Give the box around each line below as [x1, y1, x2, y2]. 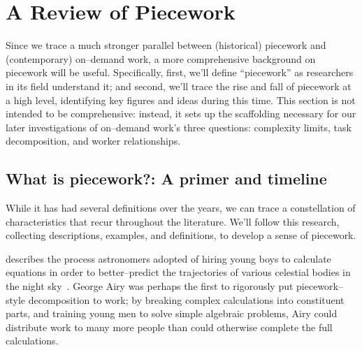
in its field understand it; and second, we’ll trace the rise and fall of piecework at [6, 78, 352, 93]
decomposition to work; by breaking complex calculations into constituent [28, 292, 345, 307]
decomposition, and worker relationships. [6, 133, 181, 148]
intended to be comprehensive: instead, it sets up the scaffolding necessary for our [6, 106, 356, 121]
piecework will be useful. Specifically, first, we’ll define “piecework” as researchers [6, 65, 354, 80]
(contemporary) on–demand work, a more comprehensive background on [6, 51, 316, 66]
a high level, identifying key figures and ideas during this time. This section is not [6, 92, 356, 107]
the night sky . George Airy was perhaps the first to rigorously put [6, 279, 294, 293]
